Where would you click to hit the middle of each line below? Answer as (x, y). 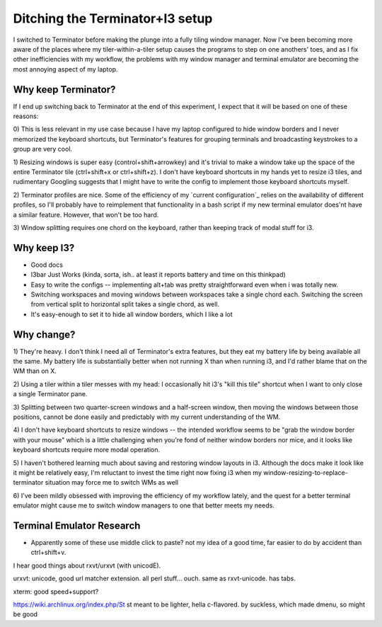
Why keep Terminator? (64, 90)
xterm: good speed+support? (56, 592)
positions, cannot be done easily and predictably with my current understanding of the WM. (147, 417)
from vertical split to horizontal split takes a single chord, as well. (125, 304)
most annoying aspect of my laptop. (65, 69)
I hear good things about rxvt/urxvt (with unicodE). (87, 565)
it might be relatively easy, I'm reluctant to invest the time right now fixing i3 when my (137, 472)
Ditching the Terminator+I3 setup (113, 18)
